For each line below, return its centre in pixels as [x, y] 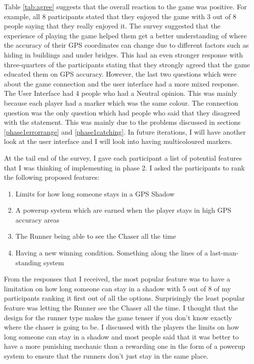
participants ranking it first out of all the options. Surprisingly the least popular [125, 298]
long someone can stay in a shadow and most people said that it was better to [121, 336]
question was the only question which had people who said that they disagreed [122, 112]
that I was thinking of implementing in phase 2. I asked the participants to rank [125, 167]
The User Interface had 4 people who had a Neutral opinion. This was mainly [121, 93]
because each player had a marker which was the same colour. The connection [121, 102]
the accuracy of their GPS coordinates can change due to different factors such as [127, 45]
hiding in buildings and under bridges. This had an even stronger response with [124, 54]
